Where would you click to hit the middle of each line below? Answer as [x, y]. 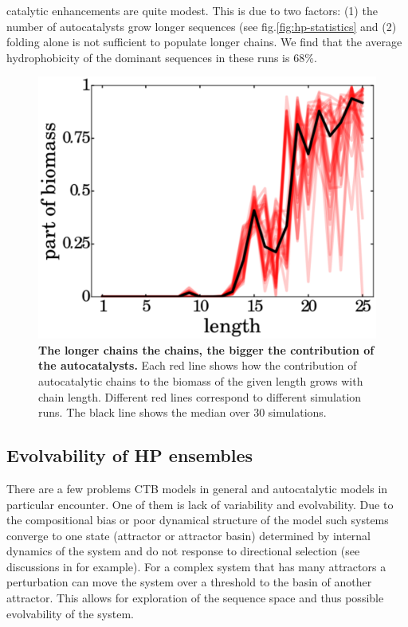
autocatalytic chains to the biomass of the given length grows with [201, 380]
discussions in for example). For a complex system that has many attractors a [196, 566]
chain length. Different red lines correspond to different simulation [200, 396]
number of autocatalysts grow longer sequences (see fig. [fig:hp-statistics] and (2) [202, 26]
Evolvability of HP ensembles [130, 455]
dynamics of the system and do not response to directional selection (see [183, 551]
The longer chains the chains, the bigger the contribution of [206, 349]
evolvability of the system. [70, 613]
